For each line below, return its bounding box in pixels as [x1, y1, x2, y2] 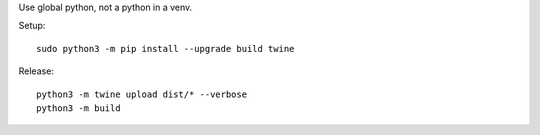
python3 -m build [36, 102, 121, 114]
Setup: [18, 20, 46, 32]
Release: [18, 65, 55, 77]
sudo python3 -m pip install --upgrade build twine [36, 43, 295, 54]
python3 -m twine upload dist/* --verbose [36, 88, 248, 100]
